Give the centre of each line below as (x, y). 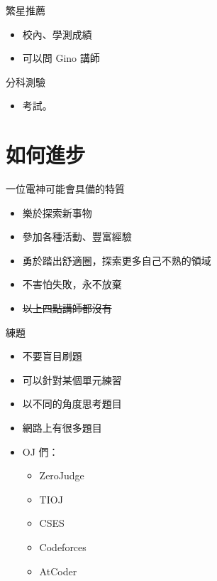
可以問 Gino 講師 (61, 58)
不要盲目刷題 (52, 356)
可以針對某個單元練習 (72, 379)
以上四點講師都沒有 (67, 308)
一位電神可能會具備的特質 (65, 189)
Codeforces (63, 547)
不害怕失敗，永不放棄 (72, 284)
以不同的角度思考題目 (72, 404)
